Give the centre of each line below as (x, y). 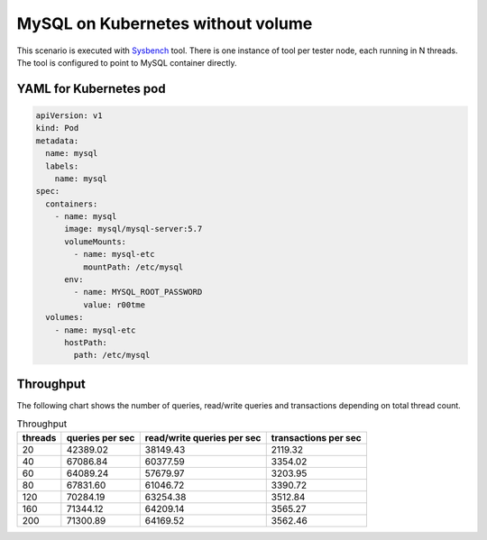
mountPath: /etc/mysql (133, 267)
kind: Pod (57, 128)
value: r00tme (114, 305)
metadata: (57, 141)
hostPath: (86, 342)
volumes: (64, 317)
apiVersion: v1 (69, 115)
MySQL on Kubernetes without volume (165, 23)
